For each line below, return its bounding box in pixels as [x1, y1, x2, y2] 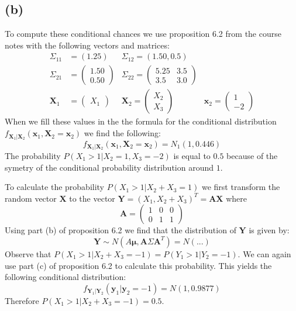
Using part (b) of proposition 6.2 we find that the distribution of [5, 224, 236, 236]
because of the [226, 149, 278, 161]
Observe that [5, 247, 51, 260]
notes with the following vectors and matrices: [5, 39, 170, 51]
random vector [5, 192, 57, 204]
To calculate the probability [5, 181, 105, 193]
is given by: [249, 224, 290, 236]
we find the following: [84, 127, 161, 139]
